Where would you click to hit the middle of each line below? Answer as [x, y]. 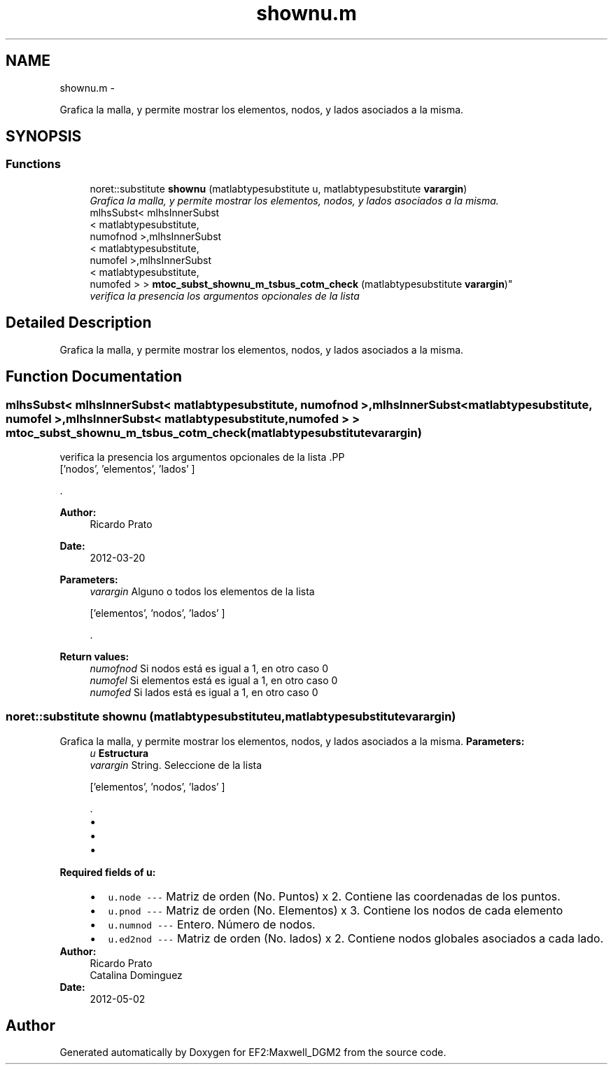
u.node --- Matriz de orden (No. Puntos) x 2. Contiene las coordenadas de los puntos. [334, 896]
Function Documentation [94, 377]
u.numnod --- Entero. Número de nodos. [212, 924]
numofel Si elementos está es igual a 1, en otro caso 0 [214, 680]
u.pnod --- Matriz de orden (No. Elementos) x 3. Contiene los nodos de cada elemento [336, 910]
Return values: [94, 656]
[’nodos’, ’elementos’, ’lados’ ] [127, 468]
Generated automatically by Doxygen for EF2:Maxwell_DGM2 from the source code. [253, 1052]
